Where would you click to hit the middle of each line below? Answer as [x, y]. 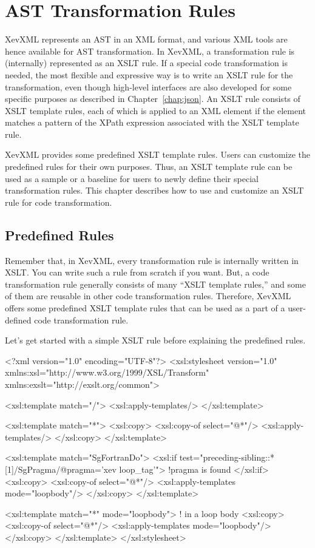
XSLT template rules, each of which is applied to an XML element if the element [155, 110]
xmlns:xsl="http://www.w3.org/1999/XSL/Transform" [107, 372]
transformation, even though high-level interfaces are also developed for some [148, 86]
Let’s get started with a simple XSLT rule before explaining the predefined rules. [155, 340]
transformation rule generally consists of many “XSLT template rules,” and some [155, 284]
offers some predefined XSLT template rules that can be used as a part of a [145, 308]
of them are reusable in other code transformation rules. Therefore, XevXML [148, 296]
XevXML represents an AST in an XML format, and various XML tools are [146, 39]
